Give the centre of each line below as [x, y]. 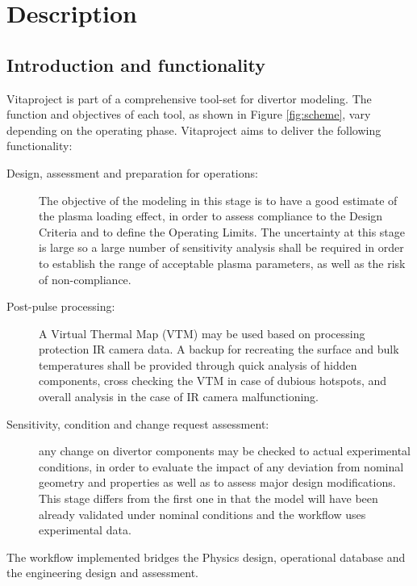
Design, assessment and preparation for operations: [132, 172]
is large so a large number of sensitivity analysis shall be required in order [221, 247]
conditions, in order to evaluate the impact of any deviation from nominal [221, 466]
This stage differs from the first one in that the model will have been [208, 498]
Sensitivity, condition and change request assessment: [138, 423]
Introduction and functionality [136, 64]
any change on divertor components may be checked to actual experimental [225, 451]
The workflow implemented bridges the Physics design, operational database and [206, 557]
